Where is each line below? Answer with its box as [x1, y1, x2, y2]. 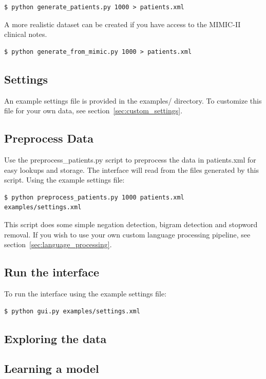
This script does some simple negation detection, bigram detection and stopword [4, 218, 258, 229]
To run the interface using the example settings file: [4, 288, 167, 298]
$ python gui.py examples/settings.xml [4, 307, 140, 315]
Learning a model [4, 361, 99, 376]
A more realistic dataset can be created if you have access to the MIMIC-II [4, 18, 241, 29]
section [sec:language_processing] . [4, 239, 112, 250]
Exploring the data [4, 330, 107, 346]
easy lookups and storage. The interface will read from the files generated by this [4, 164, 259, 175]
